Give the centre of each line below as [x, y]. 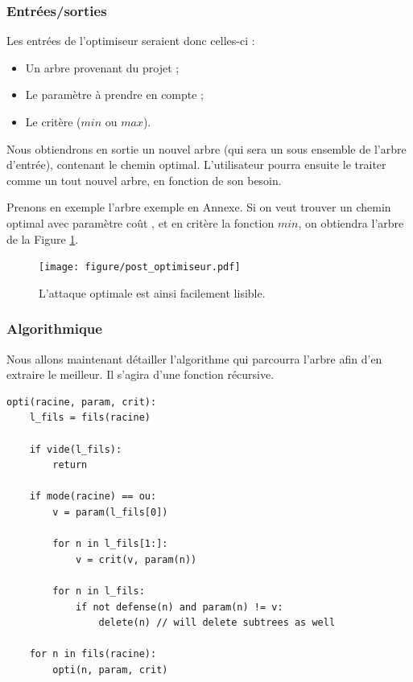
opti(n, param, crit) [110, 670]
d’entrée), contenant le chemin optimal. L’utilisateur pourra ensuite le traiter [196, 164]
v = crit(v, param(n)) [136, 559]
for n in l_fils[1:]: [110, 544]
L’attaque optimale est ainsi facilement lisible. [152, 292]
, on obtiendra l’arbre [351, 222]
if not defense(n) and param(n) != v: [179, 607]
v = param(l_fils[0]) [110, 512]
